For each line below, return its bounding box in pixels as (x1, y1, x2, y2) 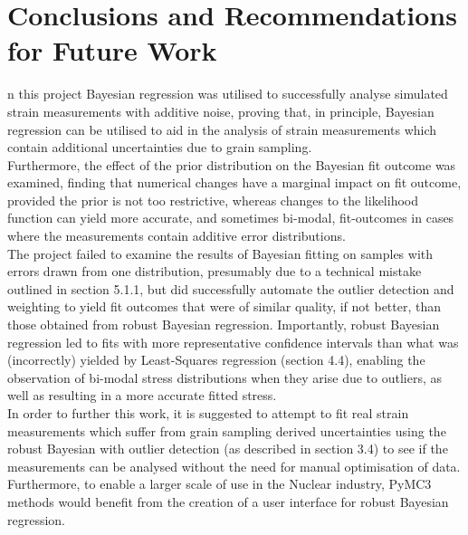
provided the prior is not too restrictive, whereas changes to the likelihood (7, 190, 418, 209)
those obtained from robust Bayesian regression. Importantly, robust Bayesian (7, 315, 440, 334)
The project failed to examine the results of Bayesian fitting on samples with (7, 244, 434, 263)
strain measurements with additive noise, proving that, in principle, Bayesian (7, 101, 435, 120)
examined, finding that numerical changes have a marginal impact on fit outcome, (7, 173, 462, 192)
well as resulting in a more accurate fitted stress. (7, 386, 277, 405)
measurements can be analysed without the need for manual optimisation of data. (7, 456, 461, 475)
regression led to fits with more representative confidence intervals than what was (7, 332, 459, 351)
